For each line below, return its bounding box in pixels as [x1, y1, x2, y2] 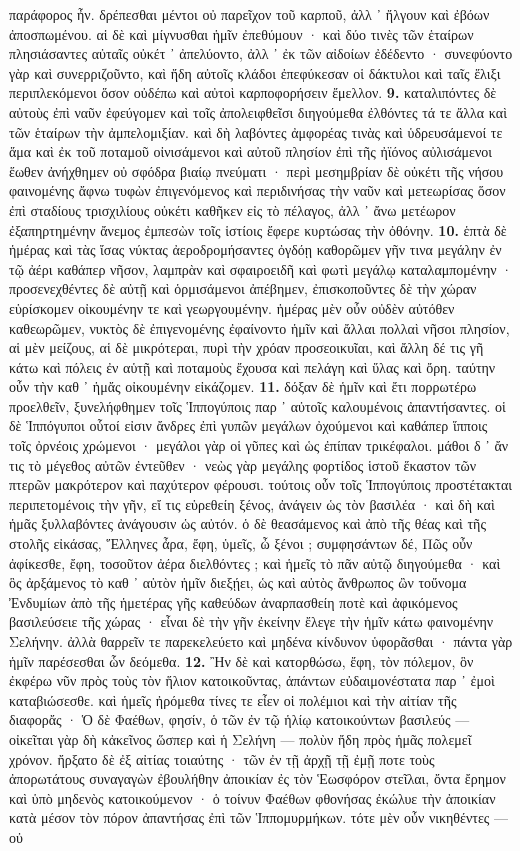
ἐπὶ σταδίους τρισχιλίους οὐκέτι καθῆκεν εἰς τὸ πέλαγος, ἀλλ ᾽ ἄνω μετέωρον [9, 199, 456, 220]
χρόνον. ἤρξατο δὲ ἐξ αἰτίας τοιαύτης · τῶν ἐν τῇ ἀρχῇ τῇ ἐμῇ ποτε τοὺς [9, 748, 435, 769]
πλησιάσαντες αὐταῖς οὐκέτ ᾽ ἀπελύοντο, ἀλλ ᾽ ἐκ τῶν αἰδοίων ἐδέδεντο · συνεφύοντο [9, 43, 513, 64]
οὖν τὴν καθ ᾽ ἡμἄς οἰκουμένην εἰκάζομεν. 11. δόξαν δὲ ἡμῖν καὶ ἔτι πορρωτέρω [9, 376, 477, 397]
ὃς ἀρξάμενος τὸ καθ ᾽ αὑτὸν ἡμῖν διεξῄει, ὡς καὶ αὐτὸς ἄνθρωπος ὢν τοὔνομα [9, 572, 467, 593]
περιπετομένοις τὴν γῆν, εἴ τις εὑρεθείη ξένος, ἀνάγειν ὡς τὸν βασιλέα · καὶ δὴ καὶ [9, 493, 495, 514]
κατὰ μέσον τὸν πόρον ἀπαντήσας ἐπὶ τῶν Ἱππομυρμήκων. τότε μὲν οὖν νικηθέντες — [9, 807, 508, 828]
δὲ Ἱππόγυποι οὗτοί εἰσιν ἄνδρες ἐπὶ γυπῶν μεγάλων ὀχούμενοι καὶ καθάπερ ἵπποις [9, 415, 488, 436]
